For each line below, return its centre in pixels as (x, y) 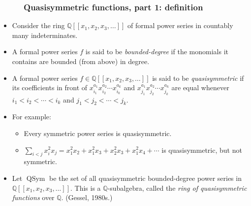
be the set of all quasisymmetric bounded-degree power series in (145, 178)
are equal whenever (200, 87)
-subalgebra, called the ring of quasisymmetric (177, 188)
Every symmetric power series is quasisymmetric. (98, 133)
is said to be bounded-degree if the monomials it (157, 51)
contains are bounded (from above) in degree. (81, 61)
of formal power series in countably (180, 25)
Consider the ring (38, 25)
